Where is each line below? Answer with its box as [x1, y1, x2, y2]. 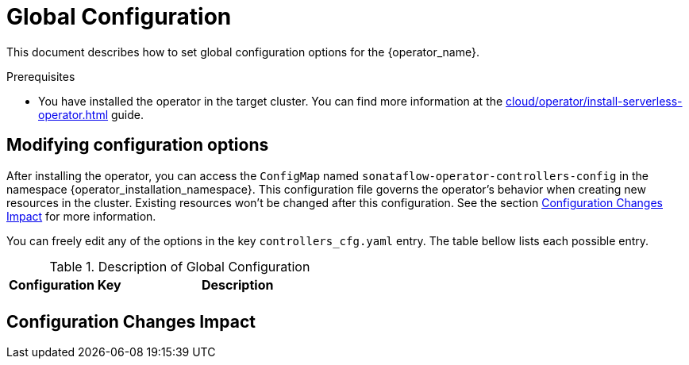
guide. [110, 107, 144, 121]
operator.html [38, 107, 109, 121]
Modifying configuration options [6, 135, 269, 156]
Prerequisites [6, 69, 75, 83]
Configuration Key [9, 276, 121, 293]
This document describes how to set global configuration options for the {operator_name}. [6, 44, 479, 59]
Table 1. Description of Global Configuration [49, 258, 310, 275]
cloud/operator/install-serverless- [506, 94, 683, 108]
